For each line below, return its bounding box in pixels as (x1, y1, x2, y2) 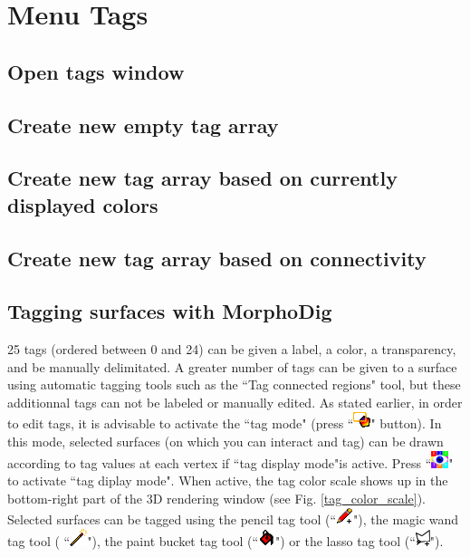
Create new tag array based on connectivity (7, 244, 427, 272)
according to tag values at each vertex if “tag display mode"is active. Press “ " (7, 453, 454, 472)
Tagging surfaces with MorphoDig (7, 297, 332, 325)
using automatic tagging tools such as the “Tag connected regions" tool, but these (7, 375, 461, 394)
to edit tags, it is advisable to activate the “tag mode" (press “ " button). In (7, 414, 442, 433)
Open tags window (7, 57, 185, 85)
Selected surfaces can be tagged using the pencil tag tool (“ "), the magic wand (7, 510, 459, 529)
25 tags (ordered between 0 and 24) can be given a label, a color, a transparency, (7, 340, 456, 359)
